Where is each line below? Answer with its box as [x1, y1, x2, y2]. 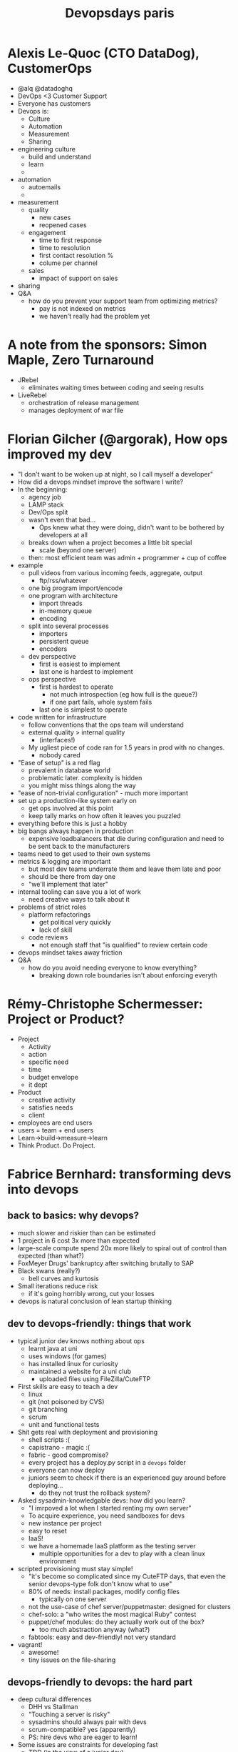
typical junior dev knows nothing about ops [17, 1336, 145, 1345]
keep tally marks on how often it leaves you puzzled [28, 811, 181, 820]
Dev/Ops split [28, 507, 68, 516]
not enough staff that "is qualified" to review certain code [38, 940, 208, 949]
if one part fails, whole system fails [49, 697, 152, 706]
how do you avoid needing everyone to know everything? [28, 963, 197, 972]
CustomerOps [7, 61, 93, 76]
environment [38, 1556, 76, 1566]
